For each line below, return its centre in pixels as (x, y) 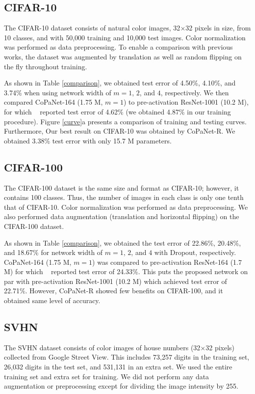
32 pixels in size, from (218, 28)
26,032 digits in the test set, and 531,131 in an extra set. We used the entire (118, 367)
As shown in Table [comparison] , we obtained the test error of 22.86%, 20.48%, (123, 242)
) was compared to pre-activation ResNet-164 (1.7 (167, 262)
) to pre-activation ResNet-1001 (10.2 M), (186, 102)
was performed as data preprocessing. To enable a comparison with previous (118, 47)
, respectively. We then (195, 92)
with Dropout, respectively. (195, 252)
